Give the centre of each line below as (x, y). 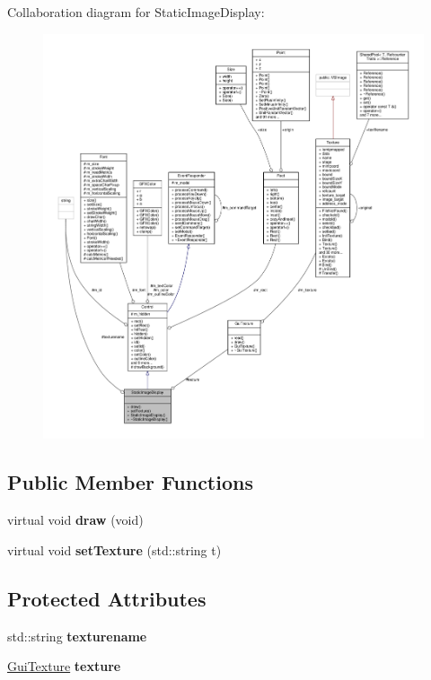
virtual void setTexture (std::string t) (114, 549)
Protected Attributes (107, 598)
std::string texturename (77, 636)
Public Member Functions (130, 482)
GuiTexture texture (64, 666)
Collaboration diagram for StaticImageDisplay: (136, 12)
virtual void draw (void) (75, 520)
